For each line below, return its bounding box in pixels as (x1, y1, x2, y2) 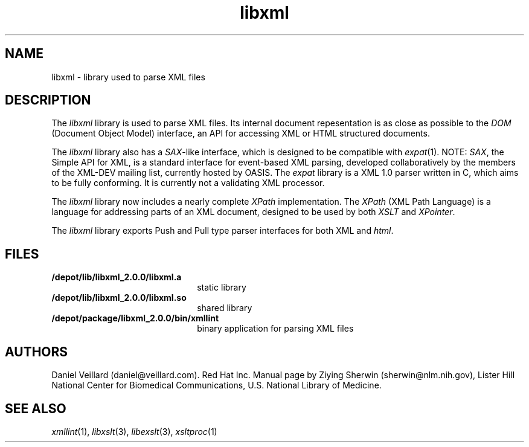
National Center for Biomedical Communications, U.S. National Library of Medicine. (51, 380, 382, 391)
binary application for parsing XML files (197, 323, 354, 334)
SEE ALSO (5, 400, 66, 416)
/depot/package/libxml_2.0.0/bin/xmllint (51, 313, 219, 324)
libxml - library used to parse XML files (51, 71, 205, 82)
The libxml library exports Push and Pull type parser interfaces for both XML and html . (51, 225, 394, 236)
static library (197, 282, 246, 293)
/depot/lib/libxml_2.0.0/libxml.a (51, 272, 182, 283)
